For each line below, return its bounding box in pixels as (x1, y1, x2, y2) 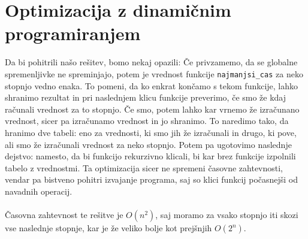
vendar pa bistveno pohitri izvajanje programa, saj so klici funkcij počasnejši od (5, 173, 298, 186)
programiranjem (5, 21, 141, 46)
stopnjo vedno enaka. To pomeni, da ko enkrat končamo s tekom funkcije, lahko (5, 79, 298, 92)
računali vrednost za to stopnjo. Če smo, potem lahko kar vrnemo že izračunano (5, 102, 300, 115)
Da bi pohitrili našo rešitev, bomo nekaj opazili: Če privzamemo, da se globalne (5, 56, 298, 68)
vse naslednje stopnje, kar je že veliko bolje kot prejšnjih (5, 222, 212, 234)
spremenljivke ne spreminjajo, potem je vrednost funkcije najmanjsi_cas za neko (5, 67, 303, 80)
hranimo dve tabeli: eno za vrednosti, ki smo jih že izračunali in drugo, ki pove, (5, 126, 297, 138)
